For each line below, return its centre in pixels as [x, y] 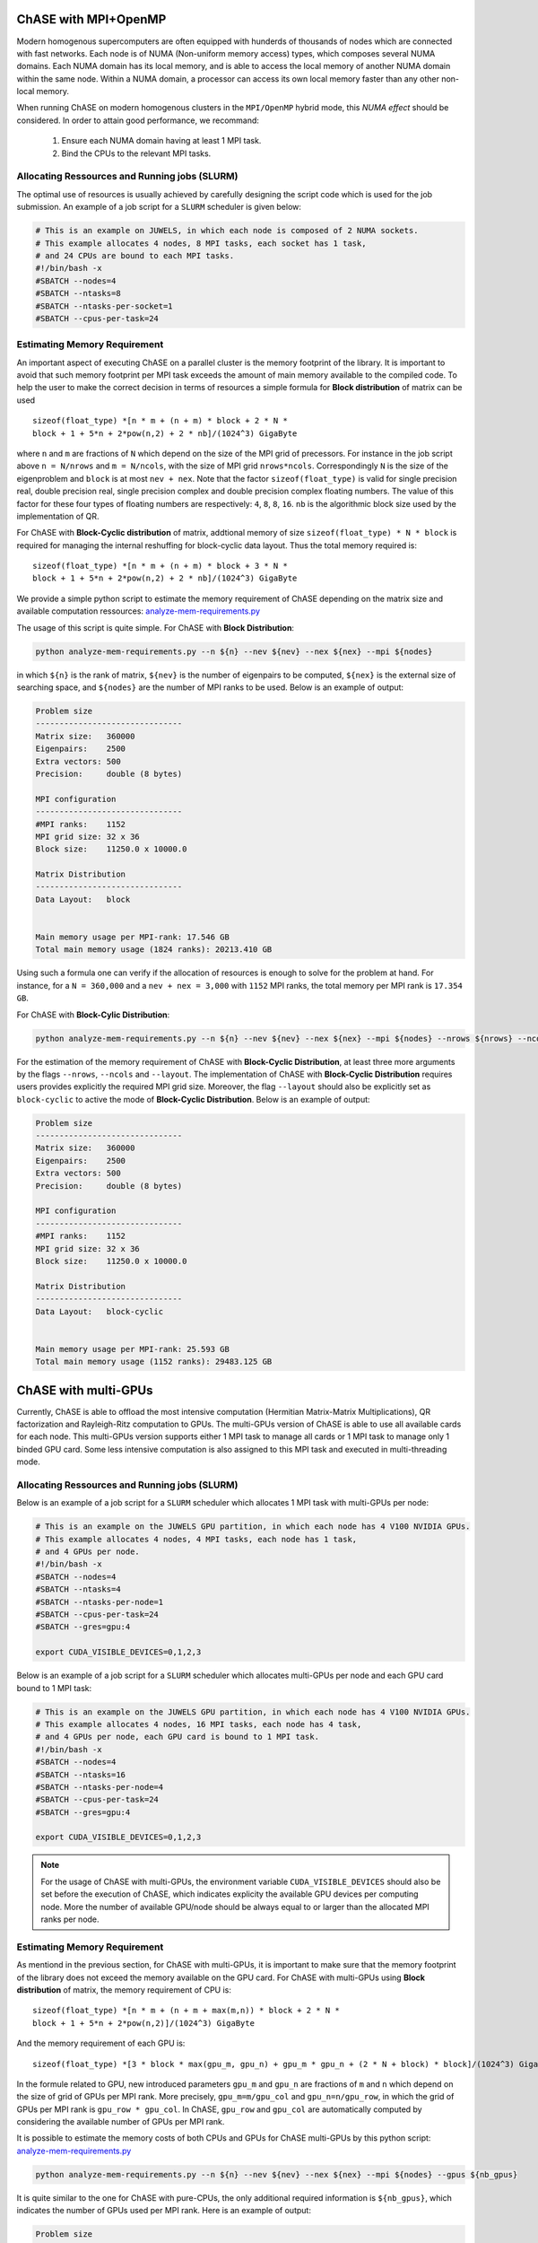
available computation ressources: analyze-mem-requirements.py [138, 611]
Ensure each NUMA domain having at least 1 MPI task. [161, 141]
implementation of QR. [58, 516]
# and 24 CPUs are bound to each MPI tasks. [135, 255]
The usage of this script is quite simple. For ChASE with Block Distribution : [156, 627]
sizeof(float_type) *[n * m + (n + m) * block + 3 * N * [161, 566]
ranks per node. [70, 1919]
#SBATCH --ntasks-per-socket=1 [104, 306]
